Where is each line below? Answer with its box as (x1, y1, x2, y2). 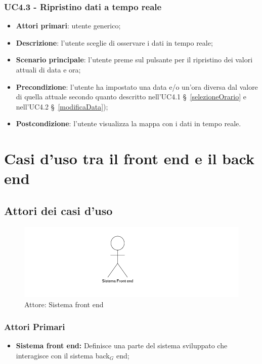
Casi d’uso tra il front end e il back (4, 148, 255, 169)
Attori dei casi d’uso (4, 202, 113, 218)
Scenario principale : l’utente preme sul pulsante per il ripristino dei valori (16, 54, 253, 65)
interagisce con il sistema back (16, 350, 110, 360)
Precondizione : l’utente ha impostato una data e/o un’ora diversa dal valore (16, 81, 258, 92)
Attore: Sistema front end (24, 299, 104, 309)
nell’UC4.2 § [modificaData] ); (16, 101, 108, 112)
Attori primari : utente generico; (16, 20, 121, 31)
